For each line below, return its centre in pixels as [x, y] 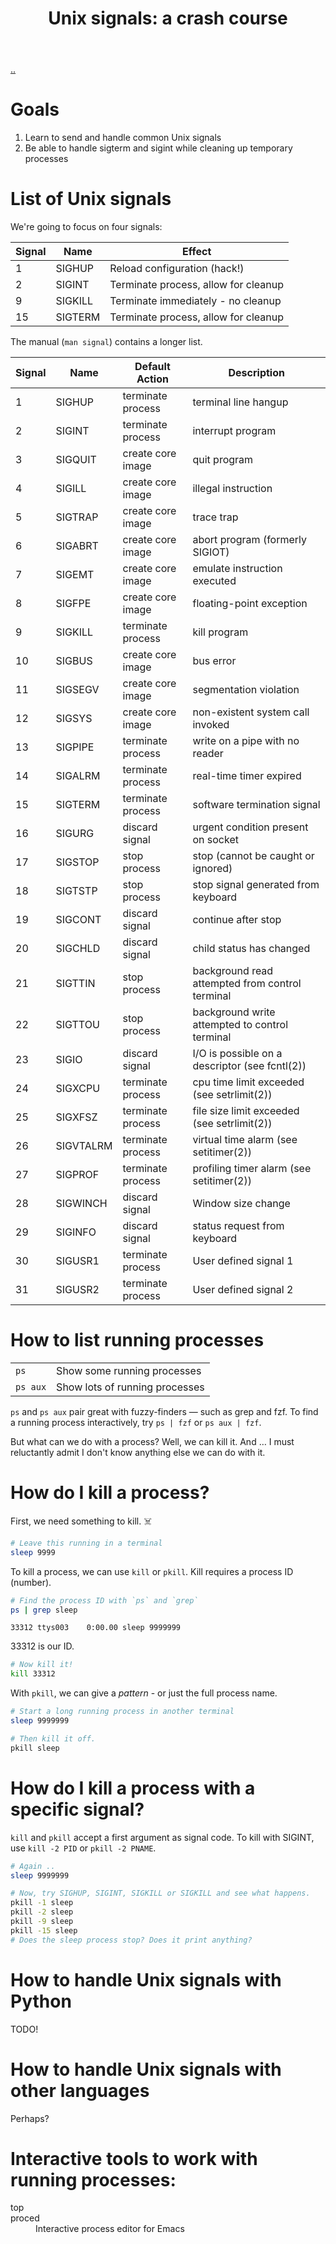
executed [214, 581]
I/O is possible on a [237, 1054]
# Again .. [33, 1866]
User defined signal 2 [243, 1290]
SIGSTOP [77, 862]
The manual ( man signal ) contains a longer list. [106, 342]
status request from [238, 1226]
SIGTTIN [75, 984]
